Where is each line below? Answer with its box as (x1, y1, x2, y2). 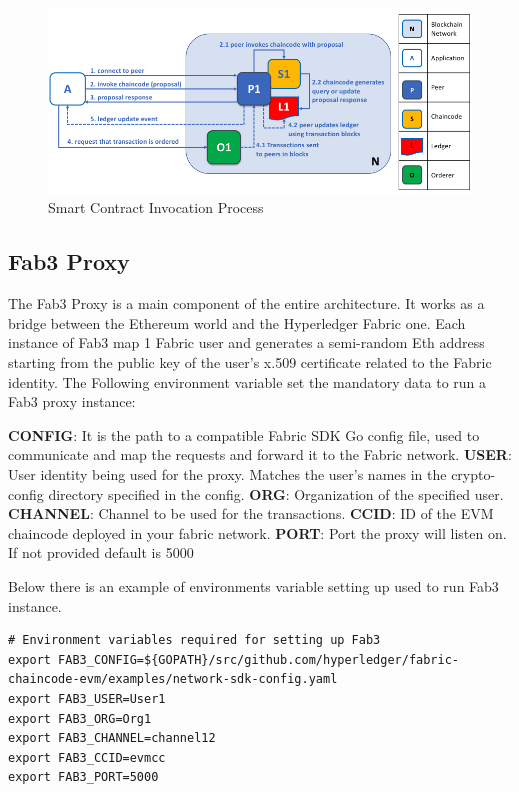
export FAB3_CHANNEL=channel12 (8, 731, 216, 746)
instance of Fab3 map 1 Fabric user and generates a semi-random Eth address (8, 332, 485, 353)
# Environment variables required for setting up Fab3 (8, 633, 381, 648)
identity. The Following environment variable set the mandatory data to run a (8, 371, 487, 392)
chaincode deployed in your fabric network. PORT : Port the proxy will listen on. (8, 522, 507, 543)
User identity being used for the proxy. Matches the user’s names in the (8, 464, 447, 485)
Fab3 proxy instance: (8, 391, 136, 412)
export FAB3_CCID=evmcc (8, 750, 166, 765)
